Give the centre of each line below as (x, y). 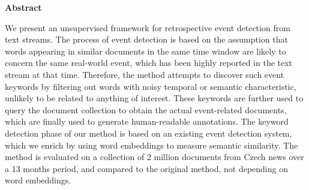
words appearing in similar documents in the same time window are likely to (145, 51)
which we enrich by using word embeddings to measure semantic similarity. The (151, 145)
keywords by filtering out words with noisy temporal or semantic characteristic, (151, 86)
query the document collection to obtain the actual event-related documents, (146, 109)
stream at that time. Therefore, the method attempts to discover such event (145, 74)
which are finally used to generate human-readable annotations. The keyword (147, 121)
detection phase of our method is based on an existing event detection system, (148, 133)
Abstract (23, 7)
